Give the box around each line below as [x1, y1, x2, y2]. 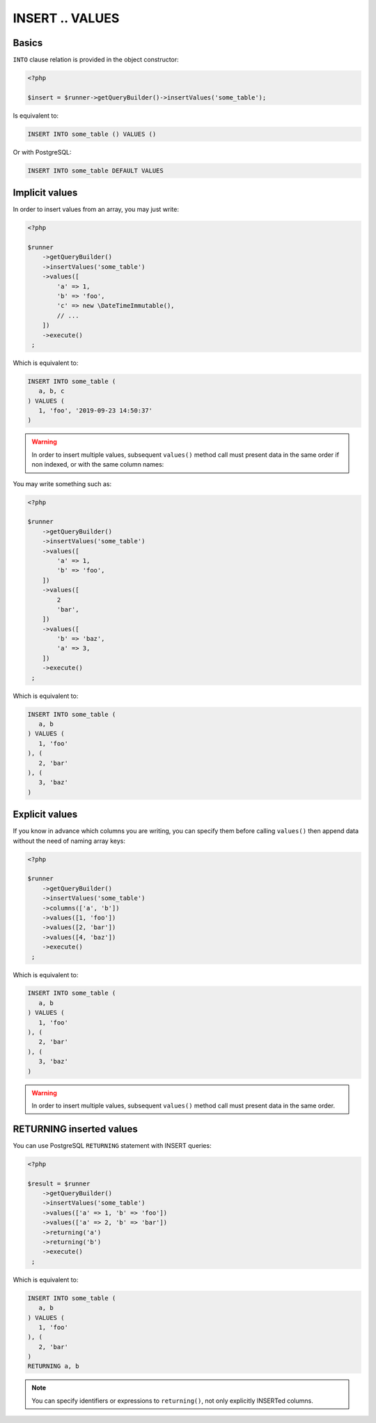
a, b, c [38, 387, 65, 395]
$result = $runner [27, 1179, 91, 1188]
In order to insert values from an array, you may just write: [13, 205, 179, 214]
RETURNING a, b [27, 1362, 79, 1370]
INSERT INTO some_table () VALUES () [27, 130, 157, 138]
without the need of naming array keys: [13, 837, 125, 845]
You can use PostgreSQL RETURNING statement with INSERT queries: [13, 1141, 212, 1149]
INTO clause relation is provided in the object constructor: [13, 56, 179, 64]
